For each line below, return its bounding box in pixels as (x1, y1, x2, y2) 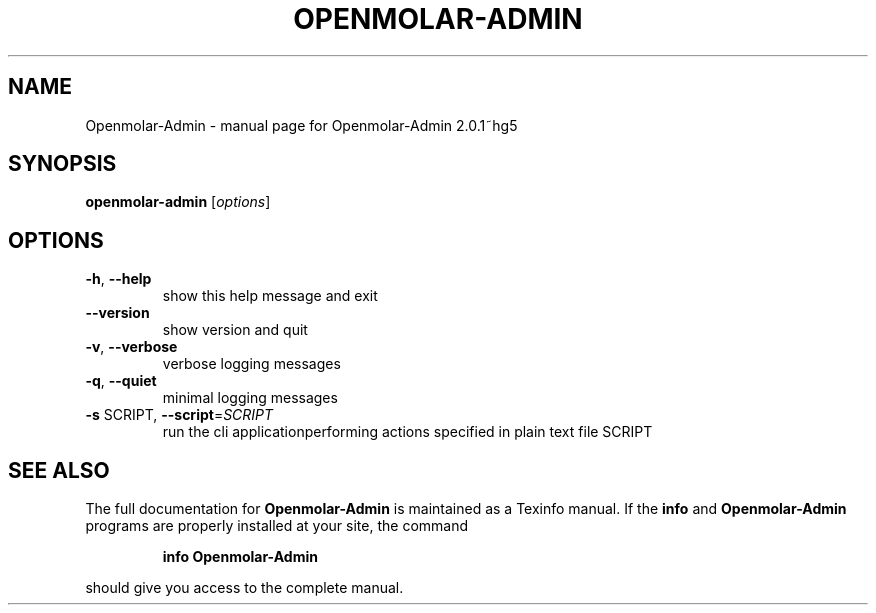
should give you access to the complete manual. (85, 579, 404, 597)
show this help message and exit (162, 287, 378, 305)
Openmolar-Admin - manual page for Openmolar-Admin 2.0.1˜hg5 (85, 116, 518, 134)
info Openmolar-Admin (162, 548, 318, 566)
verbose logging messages (162, 355, 341, 373)
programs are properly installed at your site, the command (85, 517, 469, 535)
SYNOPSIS (8, 151, 117, 177)
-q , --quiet (85, 372, 157, 390)
